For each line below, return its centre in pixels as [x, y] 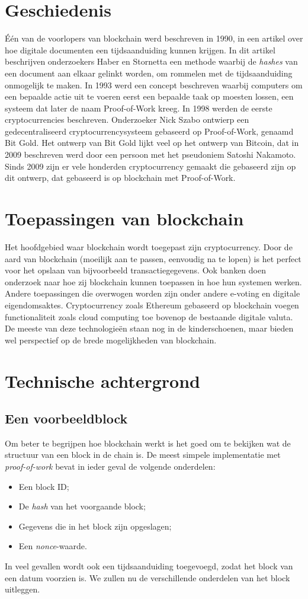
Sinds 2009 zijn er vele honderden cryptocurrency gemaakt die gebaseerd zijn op [150, 166]
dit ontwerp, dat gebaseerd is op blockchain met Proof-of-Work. [120, 178]
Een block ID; [44, 486]
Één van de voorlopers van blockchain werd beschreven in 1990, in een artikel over [154, 38]
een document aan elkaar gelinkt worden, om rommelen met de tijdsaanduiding [149, 73]
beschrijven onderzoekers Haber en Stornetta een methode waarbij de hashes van [151, 61]
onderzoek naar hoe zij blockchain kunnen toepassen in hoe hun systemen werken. [153, 281]
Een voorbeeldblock [66, 418]
